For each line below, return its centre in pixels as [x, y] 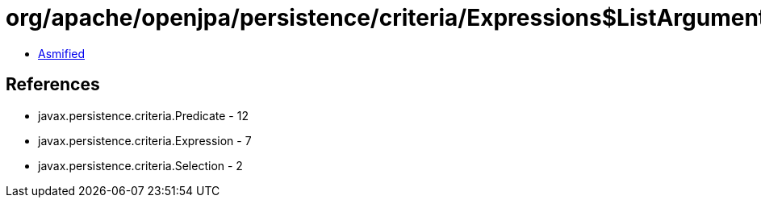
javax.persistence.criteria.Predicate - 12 [143, 115]
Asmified [62, 53]
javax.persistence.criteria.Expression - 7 [145, 140]
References [53, 85]
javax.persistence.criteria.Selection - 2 [140, 165]
